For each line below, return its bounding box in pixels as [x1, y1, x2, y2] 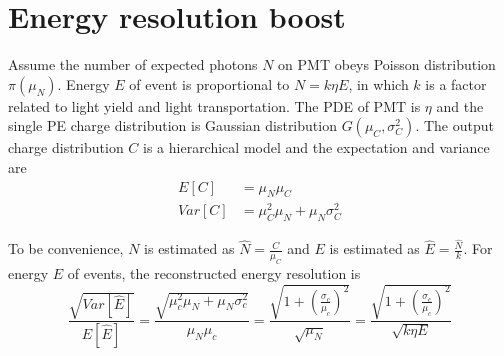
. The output [415, 115, 494, 136]
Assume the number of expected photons [8, 54, 258, 75]
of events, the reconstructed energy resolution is [67, 263, 361, 284]
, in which [348, 73, 409, 94]
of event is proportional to [129, 73, 290, 94]
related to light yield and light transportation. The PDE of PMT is [8, 95, 421, 116]
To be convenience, [8, 238, 124, 259]
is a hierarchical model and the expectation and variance [143, 137, 490, 158]
